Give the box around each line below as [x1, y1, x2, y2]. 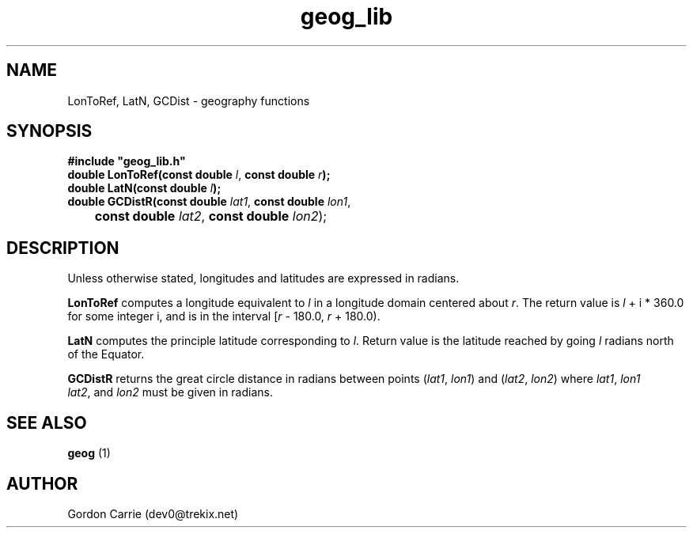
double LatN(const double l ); [67, 181, 222, 195]
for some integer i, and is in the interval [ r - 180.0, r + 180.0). [67, 309, 381, 324]
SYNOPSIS [6, 121, 93, 142]
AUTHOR [6, 473, 78, 494]
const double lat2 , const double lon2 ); [94, 208, 328, 225]
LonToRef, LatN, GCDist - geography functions [67, 93, 310, 108]
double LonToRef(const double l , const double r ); [67, 168, 331, 182]
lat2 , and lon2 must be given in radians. [67, 385, 274, 400]
